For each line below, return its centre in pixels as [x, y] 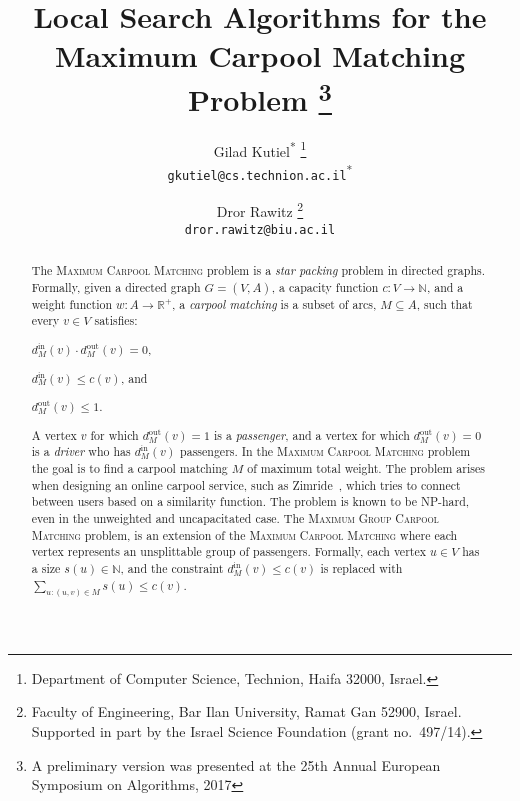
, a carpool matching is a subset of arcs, [274, 303]
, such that [444, 303]
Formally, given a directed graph [116, 286]
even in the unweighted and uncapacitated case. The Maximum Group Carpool [235, 517]
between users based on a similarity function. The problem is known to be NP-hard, [250, 501]
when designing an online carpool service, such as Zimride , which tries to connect [246, 484]
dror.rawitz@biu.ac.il [260, 229]
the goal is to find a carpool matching [129, 467]
